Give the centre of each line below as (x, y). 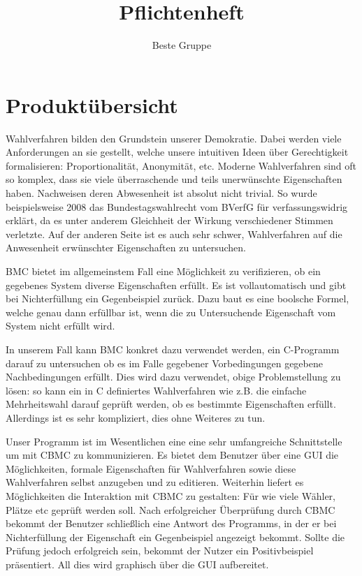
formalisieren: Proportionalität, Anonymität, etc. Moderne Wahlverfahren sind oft (181, 165)
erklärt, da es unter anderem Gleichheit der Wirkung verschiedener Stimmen (169, 220)
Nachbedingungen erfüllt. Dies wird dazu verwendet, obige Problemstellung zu (173, 377)
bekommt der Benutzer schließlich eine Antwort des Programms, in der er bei (171, 523)
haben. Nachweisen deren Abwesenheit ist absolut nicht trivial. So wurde (161, 193)
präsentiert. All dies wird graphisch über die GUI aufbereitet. (137, 564)
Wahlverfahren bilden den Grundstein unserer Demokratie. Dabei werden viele (174, 138)
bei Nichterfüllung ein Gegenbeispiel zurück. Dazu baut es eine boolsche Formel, (178, 298)
